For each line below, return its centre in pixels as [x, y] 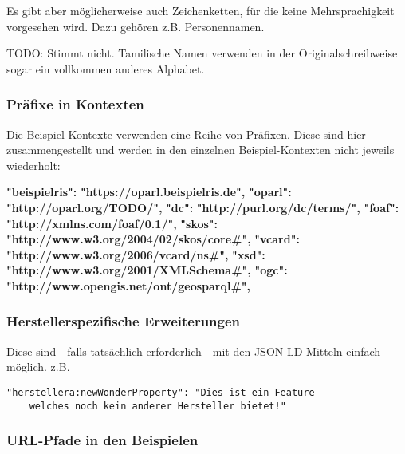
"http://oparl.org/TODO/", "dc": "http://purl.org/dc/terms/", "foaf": [203, 207]
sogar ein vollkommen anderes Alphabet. [106, 68]
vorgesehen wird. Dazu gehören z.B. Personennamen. [136, 26]
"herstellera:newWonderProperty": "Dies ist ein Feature [161, 392]
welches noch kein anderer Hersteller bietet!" [157, 406]
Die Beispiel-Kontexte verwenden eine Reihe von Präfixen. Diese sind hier [186, 134]
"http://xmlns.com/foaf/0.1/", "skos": [112, 223]
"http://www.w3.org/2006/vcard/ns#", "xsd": [136, 254]
